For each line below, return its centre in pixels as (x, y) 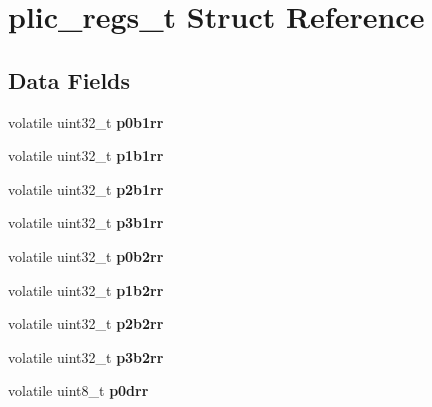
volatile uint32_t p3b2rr (86, 356)
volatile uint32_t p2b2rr (86, 323)
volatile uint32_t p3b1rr (86, 222)
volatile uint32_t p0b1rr (86, 121)
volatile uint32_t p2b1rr (86, 188)
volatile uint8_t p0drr (78, 390)
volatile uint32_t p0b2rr (86, 255)
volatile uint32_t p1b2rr (86, 289)
